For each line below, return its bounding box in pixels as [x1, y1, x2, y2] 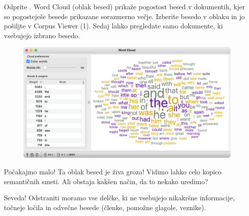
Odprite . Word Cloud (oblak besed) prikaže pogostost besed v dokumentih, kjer [4, 1, 245, 11]
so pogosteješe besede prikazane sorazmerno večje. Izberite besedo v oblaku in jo [4, 11, 245, 21]
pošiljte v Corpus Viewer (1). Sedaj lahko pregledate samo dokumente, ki [4, 21, 223, 31]
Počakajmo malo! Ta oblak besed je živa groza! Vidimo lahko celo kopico [4, 167, 222, 177]
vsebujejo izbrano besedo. [4, 30, 80, 40]
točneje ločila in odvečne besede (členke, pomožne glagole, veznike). [4, 202, 206, 212]
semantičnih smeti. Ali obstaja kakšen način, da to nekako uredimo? [4, 176, 208, 186]
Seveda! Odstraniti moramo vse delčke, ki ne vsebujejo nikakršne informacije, [4, 192, 235, 203]
